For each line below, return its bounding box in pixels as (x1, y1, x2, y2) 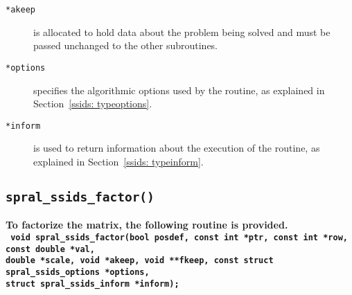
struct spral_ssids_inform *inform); (6, 278, 179, 289)
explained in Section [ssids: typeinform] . (33, 154, 204, 168)
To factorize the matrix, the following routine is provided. (6, 217, 288, 232)
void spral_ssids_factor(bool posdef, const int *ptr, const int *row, (10, 232, 348, 242)
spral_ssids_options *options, (6, 267, 150, 277)
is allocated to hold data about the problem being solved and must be (33, 24, 331, 39)
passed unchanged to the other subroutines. (33, 38, 218, 53)
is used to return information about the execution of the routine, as (33, 141, 320, 155)
